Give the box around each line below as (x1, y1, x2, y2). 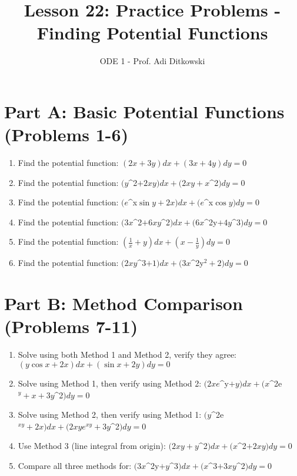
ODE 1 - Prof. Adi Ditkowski (99, 55, 205, 67)
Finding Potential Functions (36, 21, 268, 45)
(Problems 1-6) (4, 122, 129, 147)
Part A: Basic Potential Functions (4, 99, 285, 123)
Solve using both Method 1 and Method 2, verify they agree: (18, 348, 236, 361)
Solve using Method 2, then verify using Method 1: (18, 408, 202, 421)
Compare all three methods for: (18, 459, 132, 471)
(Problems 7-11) (4, 314, 138, 338)
